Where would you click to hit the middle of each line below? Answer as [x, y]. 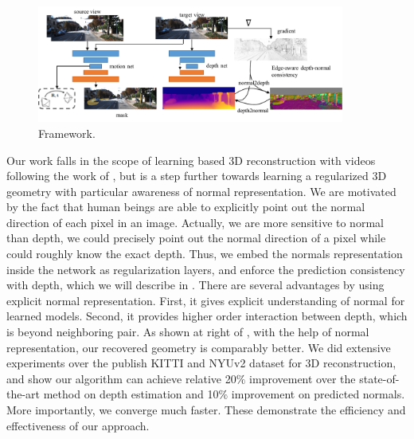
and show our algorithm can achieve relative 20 [121, 378]
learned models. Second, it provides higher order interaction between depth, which [207, 316]
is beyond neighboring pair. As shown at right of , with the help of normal [188, 332]
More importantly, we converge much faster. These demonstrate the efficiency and [206, 410]
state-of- [379, 378]
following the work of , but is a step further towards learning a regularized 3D [197, 176]
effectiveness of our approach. [78, 425]
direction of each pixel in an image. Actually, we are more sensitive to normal [195, 222]
